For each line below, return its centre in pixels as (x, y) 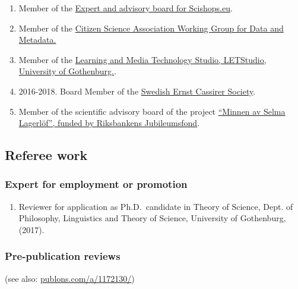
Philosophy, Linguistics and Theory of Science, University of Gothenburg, (152, 218)
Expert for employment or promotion (96, 184)
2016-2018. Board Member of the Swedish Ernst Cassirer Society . (137, 91)
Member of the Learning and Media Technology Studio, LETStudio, (142, 59)
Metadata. (37, 40)
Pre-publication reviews (63, 256)
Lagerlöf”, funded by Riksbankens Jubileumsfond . (109, 123)
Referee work (46, 155)
